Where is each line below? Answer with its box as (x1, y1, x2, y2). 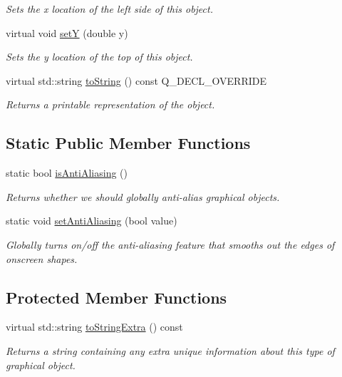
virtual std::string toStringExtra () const (6, 319, 183, 334)
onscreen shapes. (6, 251, 78, 266)
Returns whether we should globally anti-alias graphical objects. (6, 189, 280, 204)
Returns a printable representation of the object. (6, 97, 215, 112)
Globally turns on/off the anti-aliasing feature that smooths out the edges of (6, 237, 335, 252)
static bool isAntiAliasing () (6, 165, 128, 180)
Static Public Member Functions (6, 132, 251, 154)
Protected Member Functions (6, 286, 227, 308)
